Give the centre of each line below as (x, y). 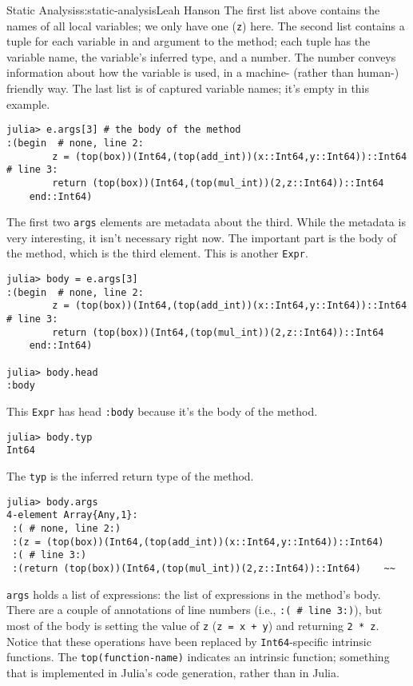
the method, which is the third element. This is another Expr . (157, 253)
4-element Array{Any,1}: (72, 515)
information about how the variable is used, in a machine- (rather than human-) (203, 72)
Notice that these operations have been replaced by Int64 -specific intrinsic (189, 641)
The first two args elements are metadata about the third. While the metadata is (206, 222)
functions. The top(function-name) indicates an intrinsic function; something (198, 657)
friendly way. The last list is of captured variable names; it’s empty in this (188, 88)
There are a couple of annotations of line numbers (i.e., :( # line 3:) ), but (195, 610)
